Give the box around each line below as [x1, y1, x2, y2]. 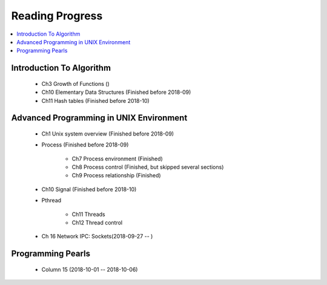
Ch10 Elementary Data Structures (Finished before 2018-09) [41, 88, 191, 96]
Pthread [41, 197, 62, 204]
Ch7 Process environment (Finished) [71, 155, 163, 162]
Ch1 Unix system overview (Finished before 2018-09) [41, 130, 174, 137]
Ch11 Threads [71, 211, 105, 218]
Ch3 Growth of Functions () [41, 80, 110, 87]
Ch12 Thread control [71, 219, 123, 226]
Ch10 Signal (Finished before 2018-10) [41, 185, 137, 193]
